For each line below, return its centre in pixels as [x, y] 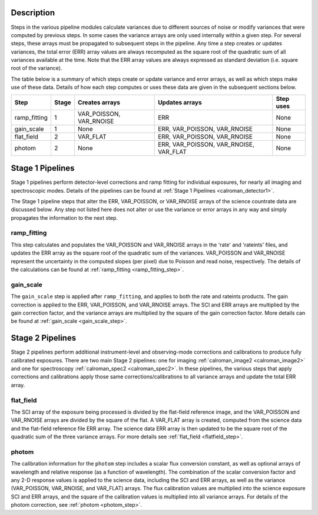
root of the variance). [37, 68]
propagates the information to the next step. [64, 217]
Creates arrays [99, 102]
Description [33, 13]
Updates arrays [180, 102]
